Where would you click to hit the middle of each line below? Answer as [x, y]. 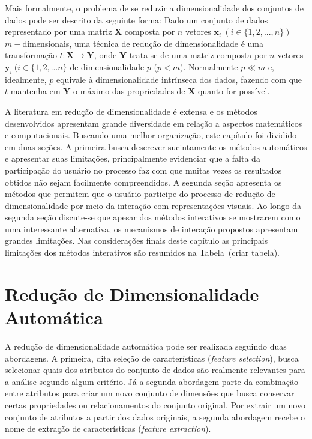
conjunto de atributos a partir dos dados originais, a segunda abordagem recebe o [155, 416]
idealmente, [26, 79]
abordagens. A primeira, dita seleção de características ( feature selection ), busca [152, 358]
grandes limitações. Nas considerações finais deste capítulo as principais [136, 241]
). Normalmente [209, 66]
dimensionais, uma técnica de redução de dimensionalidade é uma [143, 43]
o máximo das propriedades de [129, 91]
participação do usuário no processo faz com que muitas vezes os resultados [143, 170]
